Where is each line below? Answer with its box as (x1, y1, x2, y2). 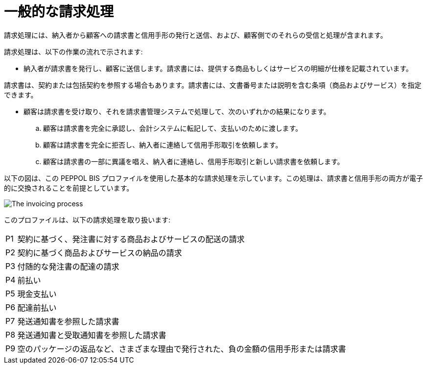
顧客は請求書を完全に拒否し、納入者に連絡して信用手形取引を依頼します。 (43, 140, 283, 149)
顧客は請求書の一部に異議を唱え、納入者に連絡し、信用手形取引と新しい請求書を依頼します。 (43, 157, 344, 166)
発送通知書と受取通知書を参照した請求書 (17, 330, 166, 340)
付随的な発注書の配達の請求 (17, 261, 119, 271)
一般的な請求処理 (4, 3, 114, 20)
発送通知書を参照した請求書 (17, 316, 119, 326)
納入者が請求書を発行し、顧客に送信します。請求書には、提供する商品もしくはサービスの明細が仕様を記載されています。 (24, 64, 413, 73)
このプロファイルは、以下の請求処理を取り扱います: (4, 215, 171, 224)
